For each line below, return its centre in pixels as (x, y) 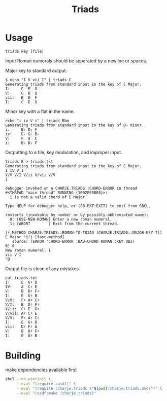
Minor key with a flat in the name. (40, 111)
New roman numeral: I (28, 250)
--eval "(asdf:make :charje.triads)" (56, 393)
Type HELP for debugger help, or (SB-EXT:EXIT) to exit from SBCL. (78, 206)
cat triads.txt (21, 278)
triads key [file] (25, 51)
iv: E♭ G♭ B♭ (22, 134)
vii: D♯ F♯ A (21, 326)
